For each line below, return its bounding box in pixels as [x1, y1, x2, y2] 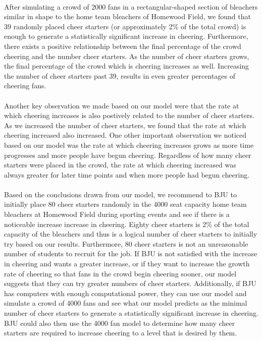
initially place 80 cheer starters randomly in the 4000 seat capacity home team [4, 199, 247, 209]
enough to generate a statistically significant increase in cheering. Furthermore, [4, 31, 248, 41]
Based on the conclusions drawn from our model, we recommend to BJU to [4, 189, 237, 199]
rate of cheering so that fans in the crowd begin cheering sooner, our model [4, 268, 237, 278]
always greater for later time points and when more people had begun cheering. [4, 169, 250, 180]
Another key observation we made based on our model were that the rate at [4, 100, 239, 110]
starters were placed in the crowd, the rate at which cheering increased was [4, 159, 236, 170]
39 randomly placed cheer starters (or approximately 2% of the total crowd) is [4, 21, 246, 31]
